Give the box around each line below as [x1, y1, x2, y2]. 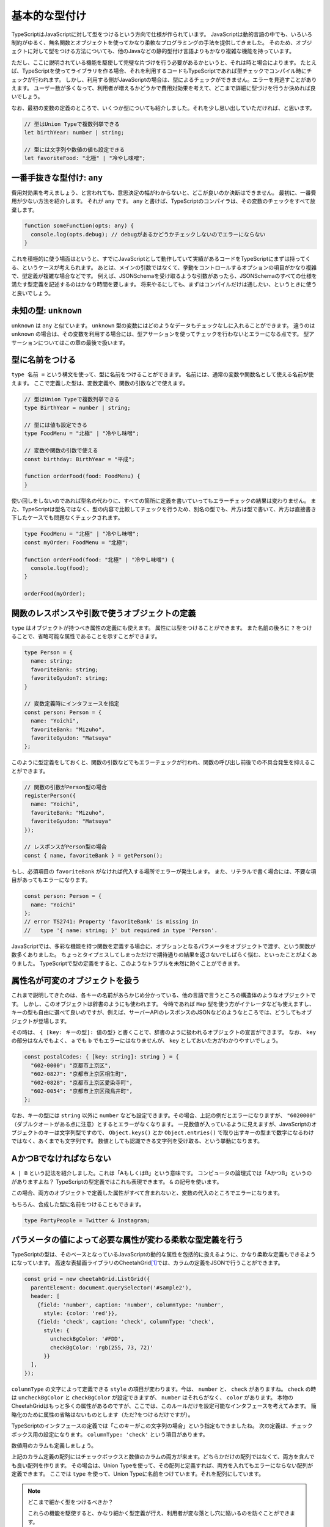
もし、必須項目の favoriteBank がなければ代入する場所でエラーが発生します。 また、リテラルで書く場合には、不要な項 [11, 867, 317, 875]
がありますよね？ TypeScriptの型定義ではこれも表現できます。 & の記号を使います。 [11, 1178, 222, 1185]
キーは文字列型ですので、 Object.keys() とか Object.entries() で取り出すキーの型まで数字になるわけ [43, 1129, 314, 1136]
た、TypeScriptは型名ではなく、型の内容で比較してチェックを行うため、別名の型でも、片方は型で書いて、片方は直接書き [11, 506, 317, 513]
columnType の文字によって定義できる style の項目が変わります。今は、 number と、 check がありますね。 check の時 [11, 1385, 317, 1393]
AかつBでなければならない [11, 1153, 111, 1164]
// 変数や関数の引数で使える [24, 447, 98, 454]
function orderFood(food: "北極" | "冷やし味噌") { [24, 556, 175, 563]
